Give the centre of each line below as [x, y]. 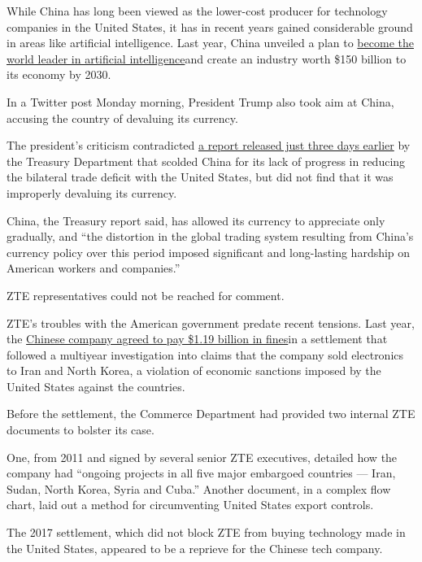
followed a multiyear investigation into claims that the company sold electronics [205, 354]
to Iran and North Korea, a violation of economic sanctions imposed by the [194, 370]
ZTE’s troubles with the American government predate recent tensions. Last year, [211, 322]
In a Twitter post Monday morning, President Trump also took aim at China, [200, 101]
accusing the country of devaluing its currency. [122, 118]
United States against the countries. [96, 386]
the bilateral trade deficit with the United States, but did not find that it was [200, 177]
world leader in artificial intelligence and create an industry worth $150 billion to [207, 58]
